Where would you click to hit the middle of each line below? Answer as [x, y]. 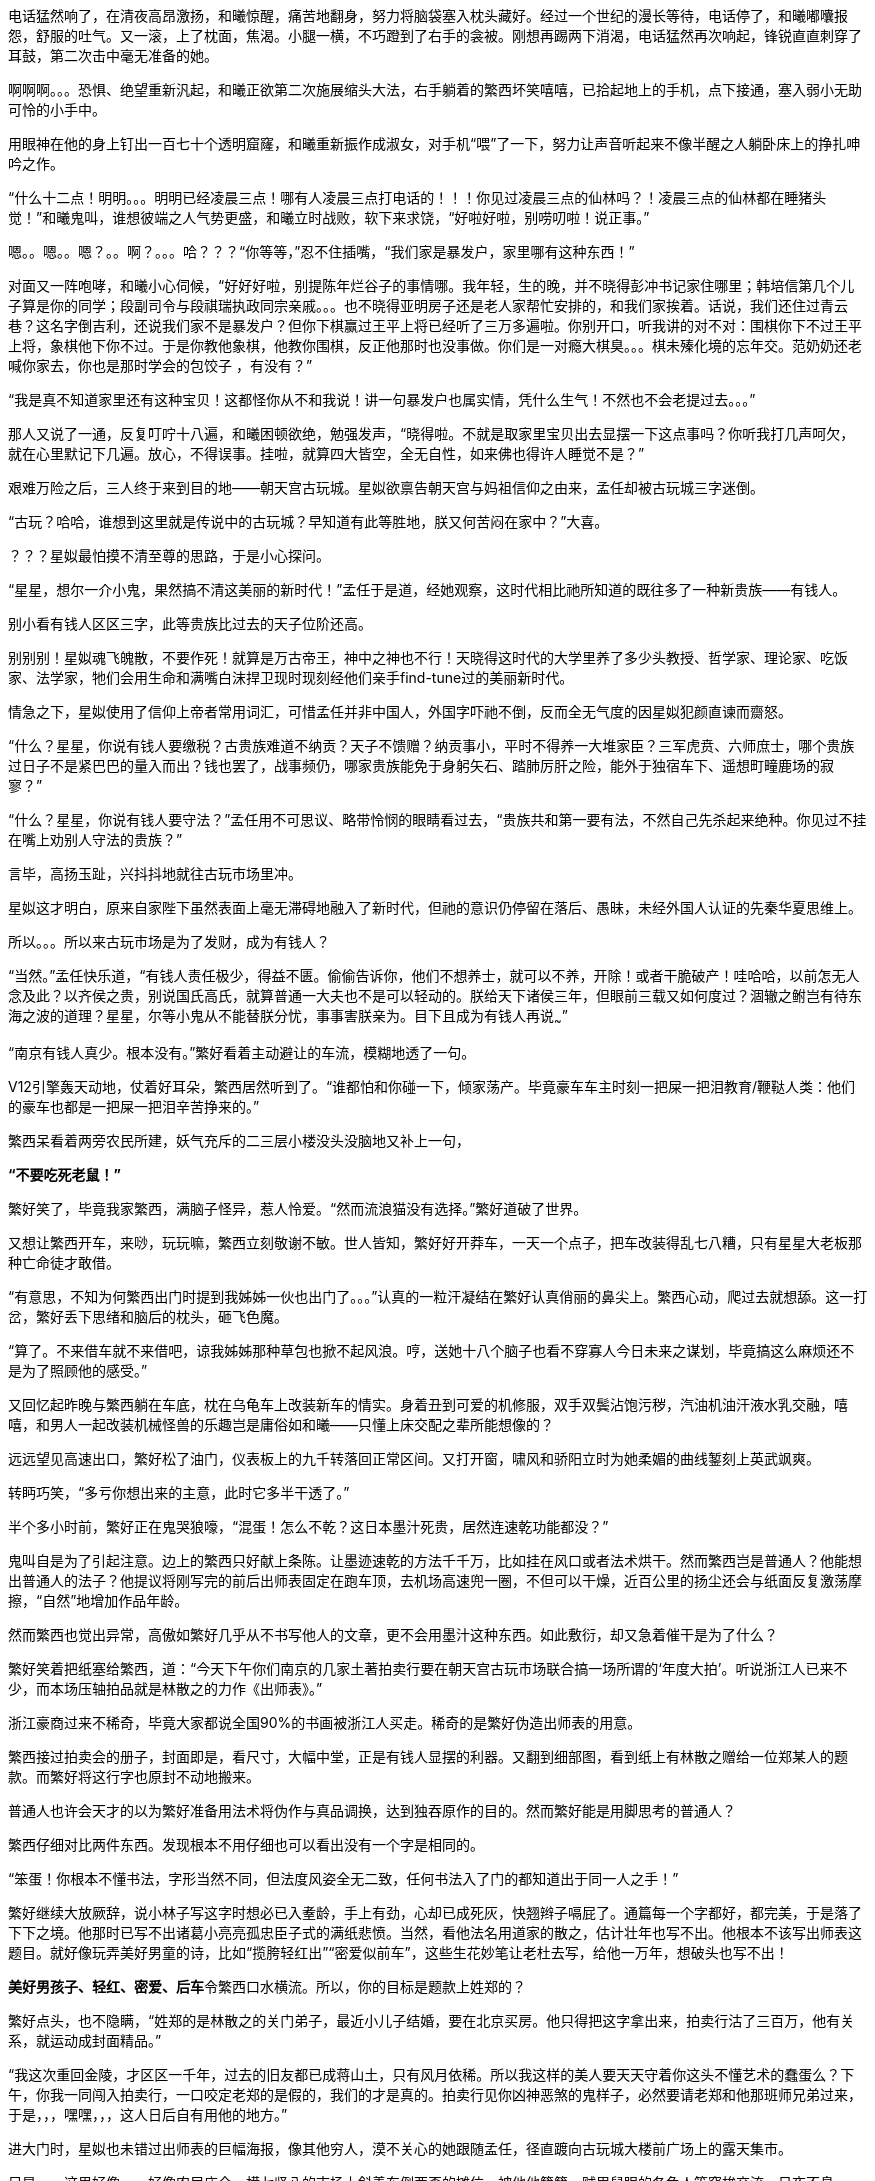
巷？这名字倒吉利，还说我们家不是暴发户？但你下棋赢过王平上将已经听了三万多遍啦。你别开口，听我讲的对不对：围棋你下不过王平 [435, 325]
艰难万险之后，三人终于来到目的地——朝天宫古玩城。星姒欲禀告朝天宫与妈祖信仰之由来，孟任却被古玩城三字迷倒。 [386, 487]
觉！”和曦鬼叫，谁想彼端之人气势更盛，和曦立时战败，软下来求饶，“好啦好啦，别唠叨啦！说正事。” [329, 217]
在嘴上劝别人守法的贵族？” [95, 839]
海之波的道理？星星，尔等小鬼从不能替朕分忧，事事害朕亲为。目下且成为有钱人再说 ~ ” [288, 1017]
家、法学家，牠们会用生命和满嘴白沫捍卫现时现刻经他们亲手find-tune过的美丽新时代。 [291, 677]
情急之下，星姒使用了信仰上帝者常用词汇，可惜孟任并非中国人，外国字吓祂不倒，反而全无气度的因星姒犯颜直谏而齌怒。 [400, 711]
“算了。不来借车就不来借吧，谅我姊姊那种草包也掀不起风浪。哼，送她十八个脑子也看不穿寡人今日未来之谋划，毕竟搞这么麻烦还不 [431, 1350]
